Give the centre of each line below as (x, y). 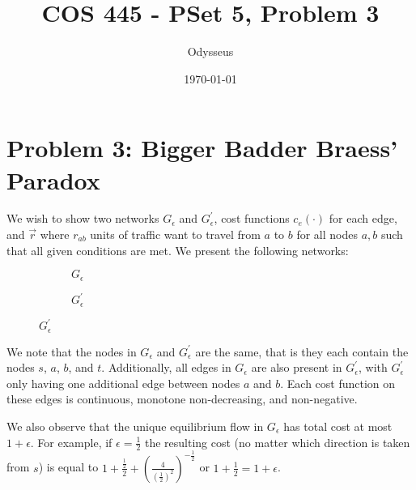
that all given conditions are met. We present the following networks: (178, 250)
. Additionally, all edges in (166, 367)
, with (373, 367)
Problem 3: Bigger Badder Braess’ (202, 148)
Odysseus (210, 51)
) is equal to (68, 467)
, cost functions (252, 218)
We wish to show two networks (83, 218)
